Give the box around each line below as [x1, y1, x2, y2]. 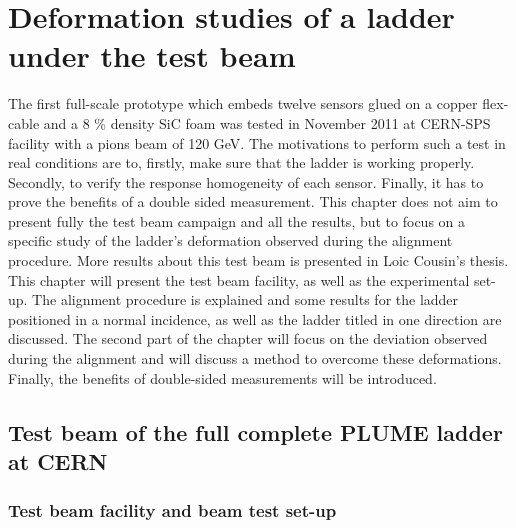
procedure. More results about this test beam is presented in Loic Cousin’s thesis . [8, 250, 509, 271]
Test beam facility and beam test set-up [8, 498, 337, 523]
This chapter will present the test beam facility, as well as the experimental [8, 269, 470, 290]
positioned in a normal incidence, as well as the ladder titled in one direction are [8, 308, 502, 329]
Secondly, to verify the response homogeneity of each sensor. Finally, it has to [8, 171, 484, 192]
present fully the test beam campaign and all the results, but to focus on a [8, 210, 466, 231]
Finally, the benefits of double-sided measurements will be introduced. [8, 367, 437, 388]
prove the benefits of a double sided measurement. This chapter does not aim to [8, 191, 498, 212]
